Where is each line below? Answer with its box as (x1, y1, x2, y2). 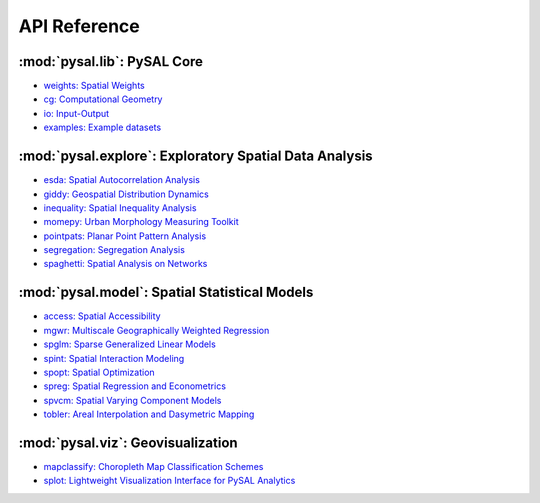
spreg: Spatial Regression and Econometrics (43, 380, 227, 392)
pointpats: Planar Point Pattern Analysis (43, 230, 207, 242)
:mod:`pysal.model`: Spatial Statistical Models (18, 284, 314, 301)
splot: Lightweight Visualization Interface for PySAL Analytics (43, 475, 296, 487)
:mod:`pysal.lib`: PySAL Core (18, 53, 204, 70)
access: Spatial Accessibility (43, 310, 161, 322)
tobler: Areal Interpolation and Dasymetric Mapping (43, 408, 255, 420)
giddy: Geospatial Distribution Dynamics (43, 188, 209, 200)
